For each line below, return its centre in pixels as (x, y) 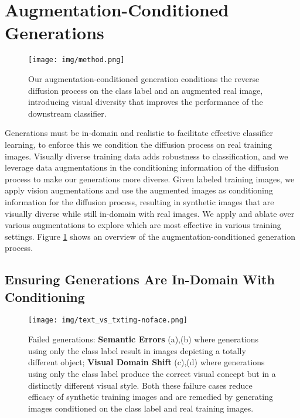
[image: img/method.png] (76, 60)
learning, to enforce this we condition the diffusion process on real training (139, 144)
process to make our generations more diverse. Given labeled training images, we (150, 179)
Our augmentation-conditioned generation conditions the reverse (144, 78)
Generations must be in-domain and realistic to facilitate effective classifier (139, 133)
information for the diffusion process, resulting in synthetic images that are (139, 201)
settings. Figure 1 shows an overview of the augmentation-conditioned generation (150, 236)
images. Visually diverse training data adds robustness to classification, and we (146, 156)
